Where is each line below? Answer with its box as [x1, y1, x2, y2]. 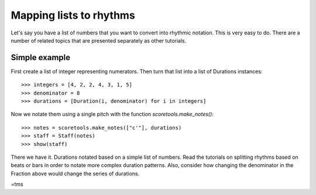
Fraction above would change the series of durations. [11, 170, 140, 177]
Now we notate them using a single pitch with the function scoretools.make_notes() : [11, 111, 214, 118]
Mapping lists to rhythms [11, 9, 136, 22]
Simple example [11, 53, 71, 62]
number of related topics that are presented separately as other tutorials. [11, 37, 187, 44]
